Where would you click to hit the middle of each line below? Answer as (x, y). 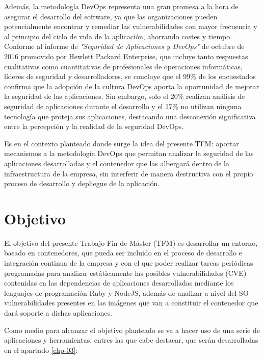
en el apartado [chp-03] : (41, 350)
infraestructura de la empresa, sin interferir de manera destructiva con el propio (129, 173)
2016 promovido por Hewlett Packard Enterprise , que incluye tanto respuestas (126, 56)
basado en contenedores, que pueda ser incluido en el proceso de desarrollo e (123, 253)
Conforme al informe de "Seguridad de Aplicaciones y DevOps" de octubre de (124, 46)
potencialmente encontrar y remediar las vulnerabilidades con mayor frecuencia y (131, 26)
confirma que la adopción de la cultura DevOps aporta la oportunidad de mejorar (132, 86)
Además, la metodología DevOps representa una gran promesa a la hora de (121, 6)
